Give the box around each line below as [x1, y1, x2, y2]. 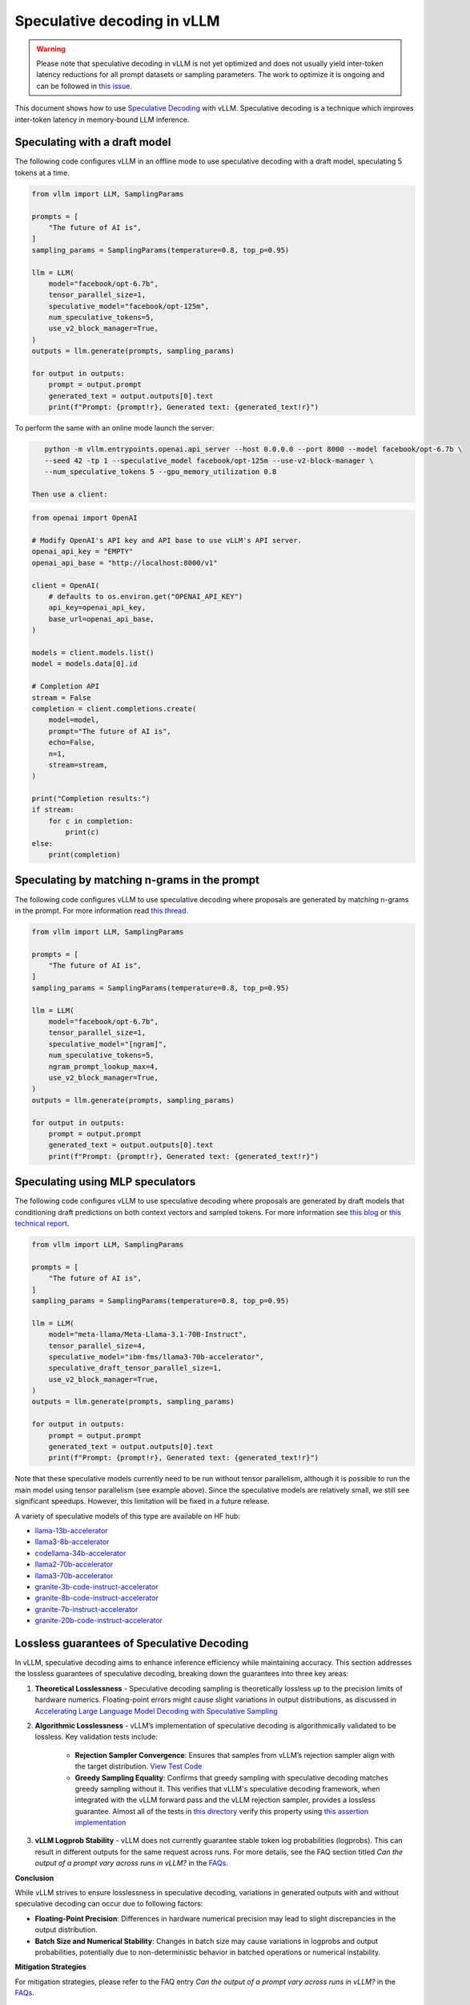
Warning [36, 44, 66, 54]
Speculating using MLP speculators [14, 1175, 196, 1189]
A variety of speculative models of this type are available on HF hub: [14, 1511, 240, 1521]
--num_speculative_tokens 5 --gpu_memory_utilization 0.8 [44, 467, 277, 476]
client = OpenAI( [31, 581, 100, 589]
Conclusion [14, 1873, 54, 1882]
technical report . [14, 1219, 70, 1228]
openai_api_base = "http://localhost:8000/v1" [31, 558, 218, 567]
